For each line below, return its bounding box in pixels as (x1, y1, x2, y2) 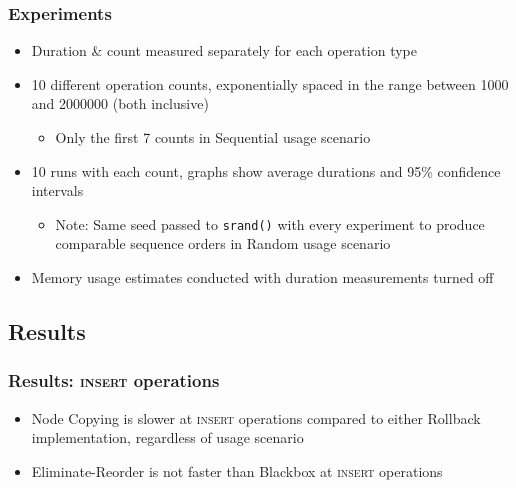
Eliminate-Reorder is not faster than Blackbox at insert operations (31, 460, 443, 481)
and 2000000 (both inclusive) (31, 93, 209, 114)
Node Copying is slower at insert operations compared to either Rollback (31, 407, 481, 428)
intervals (31, 180, 84, 201)
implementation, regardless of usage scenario (31, 427, 304, 448)
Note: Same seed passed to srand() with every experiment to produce (55, 213, 485, 234)
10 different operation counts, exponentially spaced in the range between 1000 (31, 73, 509, 94)
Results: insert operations (8, 368, 220, 393)
